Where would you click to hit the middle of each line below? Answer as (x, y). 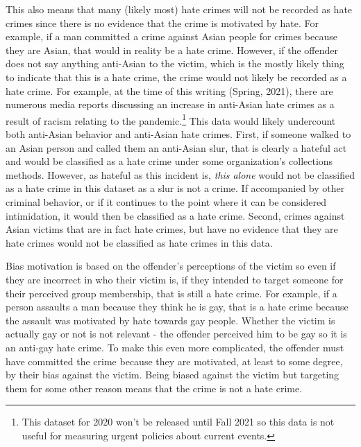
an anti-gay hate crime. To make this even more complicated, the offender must (175, 347)
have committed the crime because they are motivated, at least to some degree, (174, 361)
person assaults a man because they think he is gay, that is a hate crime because (177, 307)
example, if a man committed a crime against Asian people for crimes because (171, 36)
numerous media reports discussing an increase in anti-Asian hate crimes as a (170, 104)
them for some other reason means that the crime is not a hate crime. (154, 388)
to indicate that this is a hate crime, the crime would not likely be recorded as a (176, 77)
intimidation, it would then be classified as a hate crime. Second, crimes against (175, 215)
